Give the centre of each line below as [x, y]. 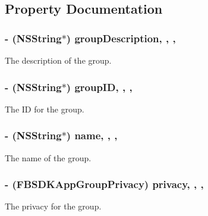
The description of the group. [58, 60]
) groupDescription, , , [121, 38]
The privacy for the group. [53, 206]
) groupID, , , [99, 87]
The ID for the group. [45, 109]
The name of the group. [48, 157]
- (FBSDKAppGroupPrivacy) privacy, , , [104, 184]
